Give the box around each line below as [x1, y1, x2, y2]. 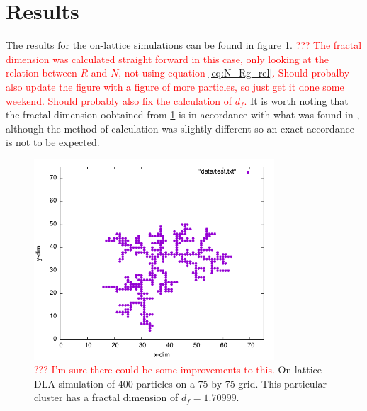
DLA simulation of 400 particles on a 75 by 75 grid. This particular [34, 376, 327, 390]
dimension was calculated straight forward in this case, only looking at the [6, 51, 329, 66]
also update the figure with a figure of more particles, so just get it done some [6, 79, 344, 94]
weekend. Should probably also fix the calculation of [6, 93, 232, 108]
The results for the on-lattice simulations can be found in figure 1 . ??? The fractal [6, 38, 362, 52]
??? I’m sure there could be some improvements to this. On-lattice [34, 362, 322, 377]
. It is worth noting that [244, 93, 349, 108]
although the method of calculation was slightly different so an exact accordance [6, 120, 354, 135]
